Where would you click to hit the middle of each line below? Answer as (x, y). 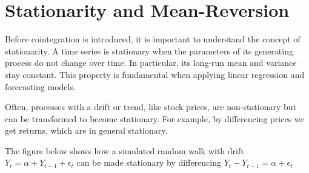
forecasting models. (40, 86)
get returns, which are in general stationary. (86, 130)
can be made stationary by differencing (149, 162)
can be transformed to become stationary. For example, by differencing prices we (154, 118)
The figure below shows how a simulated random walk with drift (125, 150)
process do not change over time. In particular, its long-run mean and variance (151, 63)
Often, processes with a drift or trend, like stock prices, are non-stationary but (151, 107)
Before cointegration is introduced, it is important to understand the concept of (153, 39)
